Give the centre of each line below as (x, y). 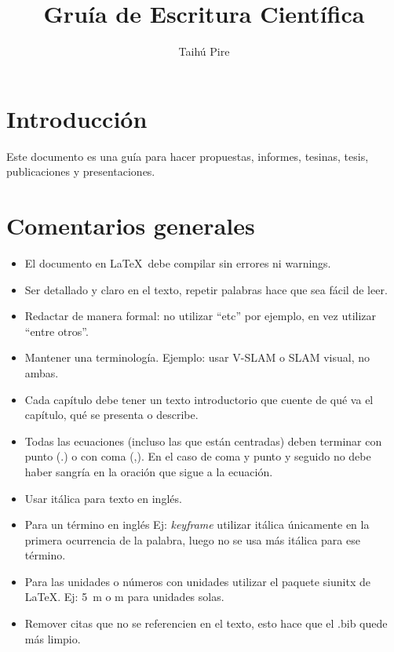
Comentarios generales (131, 226)
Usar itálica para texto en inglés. (103, 498)
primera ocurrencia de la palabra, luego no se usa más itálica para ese (192, 539)
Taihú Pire (204, 51)
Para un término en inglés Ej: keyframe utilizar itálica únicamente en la (197, 525)
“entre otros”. (57, 331)
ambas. (42, 372)
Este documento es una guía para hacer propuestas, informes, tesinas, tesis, (188, 156)
